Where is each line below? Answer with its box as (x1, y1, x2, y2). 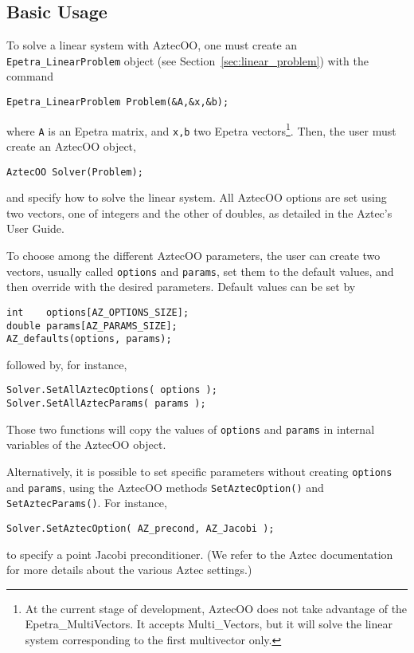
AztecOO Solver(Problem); (6, 166, 143, 178)
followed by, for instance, (6, 356, 127, 372)
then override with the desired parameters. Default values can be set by (6, 278, 356, 295)
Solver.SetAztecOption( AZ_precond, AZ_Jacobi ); (6, 522, 275, 534)
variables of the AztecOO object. (6, 436, 166, 453)
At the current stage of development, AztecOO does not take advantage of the (25, 600, 408, 616)
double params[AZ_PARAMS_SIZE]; (6, 320, 178, 332)
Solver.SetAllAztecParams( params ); (6, 398, 206, 410)
